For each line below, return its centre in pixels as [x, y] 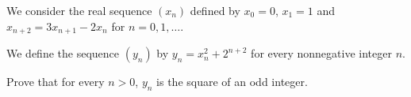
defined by [215, 10]
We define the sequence [63, 53]
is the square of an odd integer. [232, 82]
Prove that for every [56, 82]
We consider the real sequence [79, 10]
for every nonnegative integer [321, 53]
